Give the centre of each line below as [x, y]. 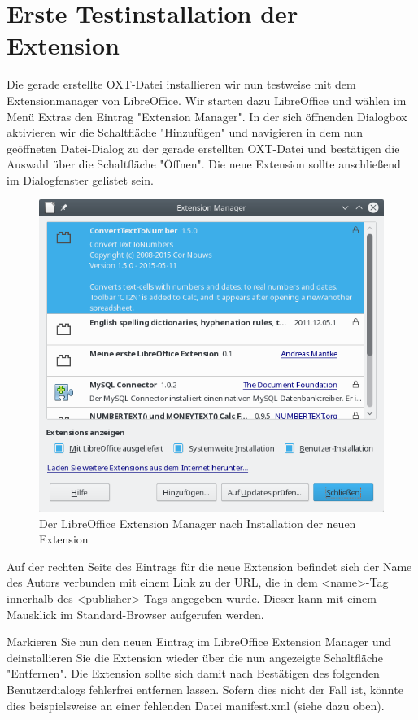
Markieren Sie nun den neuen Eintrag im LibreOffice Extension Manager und [199, 641]
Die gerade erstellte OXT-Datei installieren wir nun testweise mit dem [181, 84]
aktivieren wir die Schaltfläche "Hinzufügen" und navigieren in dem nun [185, 132]
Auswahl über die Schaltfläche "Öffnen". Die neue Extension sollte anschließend [204, 164]
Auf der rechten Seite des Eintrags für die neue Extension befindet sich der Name [209, 566]
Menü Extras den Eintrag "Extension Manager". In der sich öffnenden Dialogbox [207, 116]
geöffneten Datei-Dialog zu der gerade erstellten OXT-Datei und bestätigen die [203, 148]
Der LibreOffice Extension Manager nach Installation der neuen [198, 523]
